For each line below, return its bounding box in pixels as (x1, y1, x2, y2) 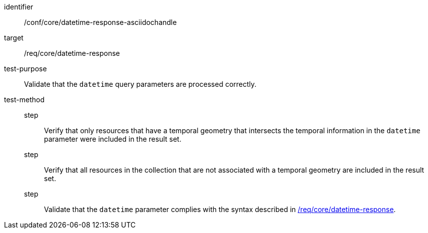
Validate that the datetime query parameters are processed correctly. (24, 80, 256, 88)
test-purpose (4, 64, 47, 73)
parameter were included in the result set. (44, 135, 181, 143)
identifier (4, 2, 33, 11)
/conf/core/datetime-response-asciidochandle (24, 18, 177, 26)
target (4, 33, 23, 42)
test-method (4, 95, 44, 104)
